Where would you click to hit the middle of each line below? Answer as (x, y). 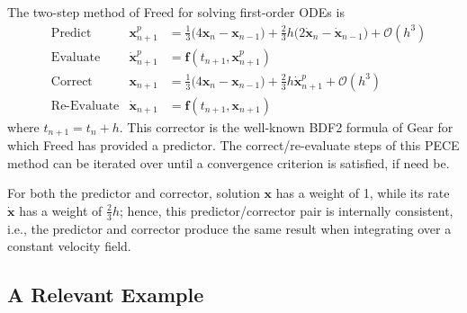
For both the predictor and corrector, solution (134, 193)
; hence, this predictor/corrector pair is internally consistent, (287, 210)
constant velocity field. (69, 246)
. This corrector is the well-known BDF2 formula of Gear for (286, 126)
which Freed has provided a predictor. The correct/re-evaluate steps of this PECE (233, 145)
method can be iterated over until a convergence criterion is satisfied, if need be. (229, 162)
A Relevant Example (106, 295)
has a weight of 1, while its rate (363, 193)
